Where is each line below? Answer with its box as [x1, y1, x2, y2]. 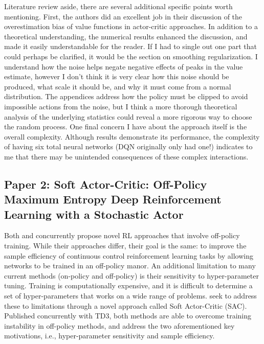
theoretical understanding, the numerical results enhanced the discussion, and [4, 31, 248, 41]
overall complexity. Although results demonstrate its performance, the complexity [4, 131, 260, 142]
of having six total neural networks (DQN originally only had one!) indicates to [4, 141, 253, 152]
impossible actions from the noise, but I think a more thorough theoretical [4, 101, 237, 111]
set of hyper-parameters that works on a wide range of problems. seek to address [4, 290, 257, 301]
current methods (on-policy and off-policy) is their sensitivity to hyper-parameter [4, 270, 259, 281]
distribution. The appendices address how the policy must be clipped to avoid [4, 91, 248, 102]
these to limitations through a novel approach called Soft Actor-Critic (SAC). [4, 300, 247, 311]
